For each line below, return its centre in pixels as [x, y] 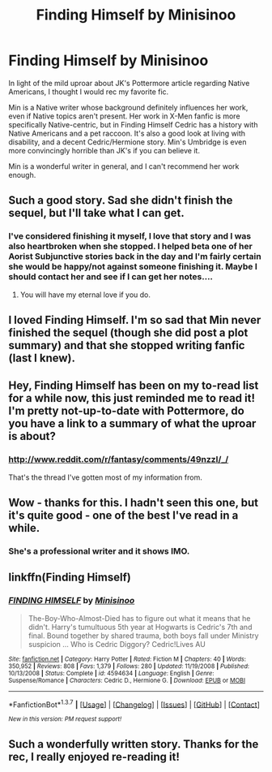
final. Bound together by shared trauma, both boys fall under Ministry [143, 636]
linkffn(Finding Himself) [70, 578]
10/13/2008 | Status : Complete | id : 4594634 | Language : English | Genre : [111, 673]
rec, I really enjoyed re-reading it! [94, 757]
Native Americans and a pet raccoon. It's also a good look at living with [127, 133]
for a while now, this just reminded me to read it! [132, 398]
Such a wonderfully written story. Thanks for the [134, 744]
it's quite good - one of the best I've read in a [123, 516]
